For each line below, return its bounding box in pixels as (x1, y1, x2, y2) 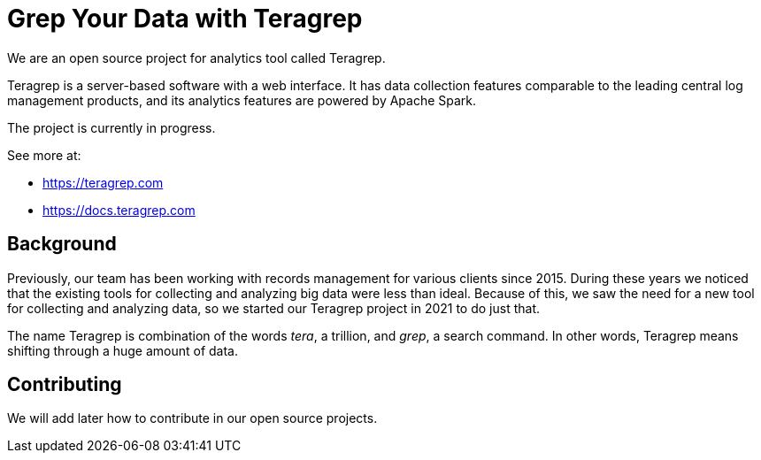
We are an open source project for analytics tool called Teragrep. (7, 50, 386, 65)
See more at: (7, 147, 81, 163)
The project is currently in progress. (7, 119, 216, 135)
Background (7, 233, 117, 256)
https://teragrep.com (42, 174, 164, 190)
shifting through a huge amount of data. (7, 342, 239, 358)
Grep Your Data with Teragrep (7, 4, 363, 34)
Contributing (7, 373, 122, 396)
